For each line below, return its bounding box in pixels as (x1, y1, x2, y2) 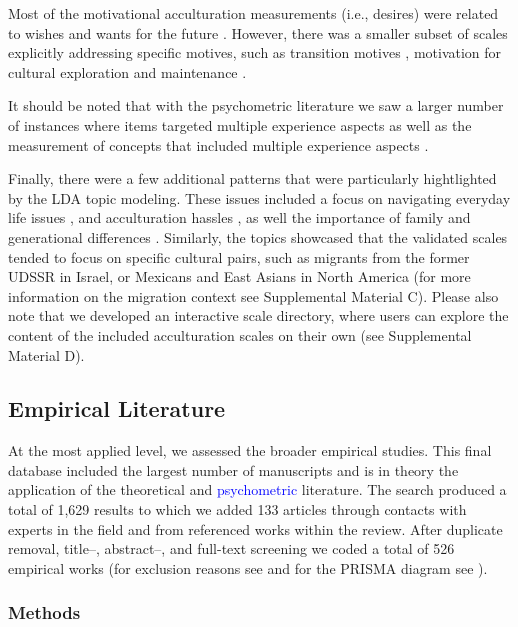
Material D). (8, 344, 85, 365)
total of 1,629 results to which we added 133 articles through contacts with (8, 499, 467, 520)
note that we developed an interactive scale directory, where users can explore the (8, 305, 509, 326)
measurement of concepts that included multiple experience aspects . (8, 134, 429, 155)
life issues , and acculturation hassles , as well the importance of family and (8, 207, 471, 228)
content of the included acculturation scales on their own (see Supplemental (8, 324, 472, 345)
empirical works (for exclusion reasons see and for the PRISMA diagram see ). (8, 557, 488, 578)
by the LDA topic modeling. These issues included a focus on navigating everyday (8, 187, 511, 208)
